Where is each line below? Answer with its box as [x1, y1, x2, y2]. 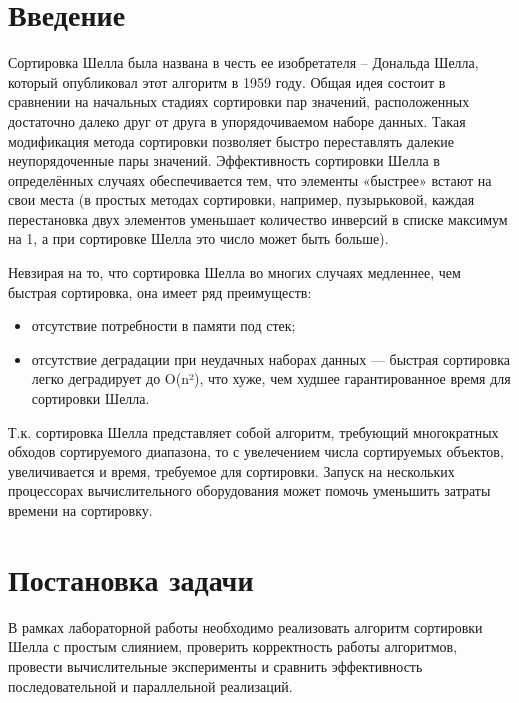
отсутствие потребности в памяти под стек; [31, 315, 296, 336]
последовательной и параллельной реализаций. [8, 675, 293, 696]
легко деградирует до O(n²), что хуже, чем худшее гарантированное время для [31, 368, 511, 389]
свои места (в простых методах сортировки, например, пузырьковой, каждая [8, 189, 475, 210]
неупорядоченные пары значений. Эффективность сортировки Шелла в [8, 150, 440, 171]
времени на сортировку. [8, 500, 153, 520]
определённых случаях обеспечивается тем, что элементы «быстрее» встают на [8, 169, 492, 190]
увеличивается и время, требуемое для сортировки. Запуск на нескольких [8, 460, 455, 481]
